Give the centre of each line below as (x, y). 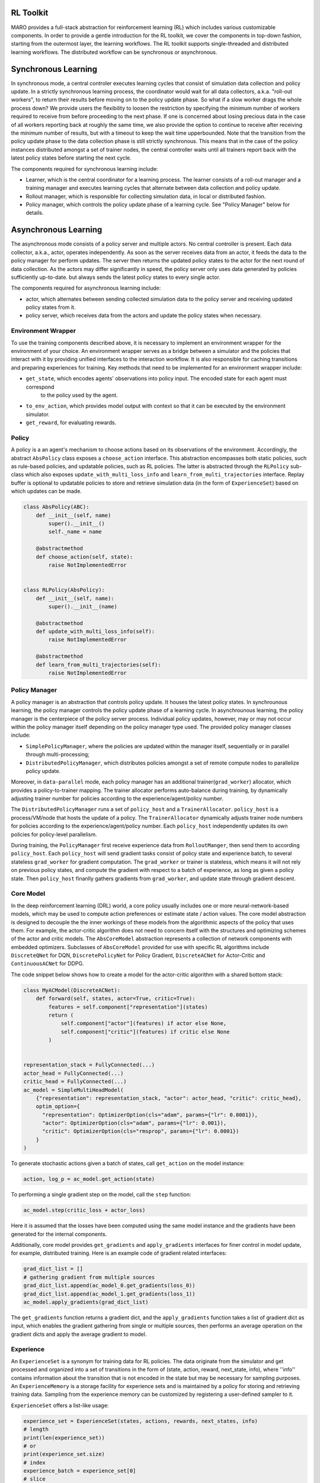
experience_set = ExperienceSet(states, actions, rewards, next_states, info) (140, 1421)
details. (35, 213)
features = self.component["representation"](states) (128, 1007)
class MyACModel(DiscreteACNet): (72, 990)
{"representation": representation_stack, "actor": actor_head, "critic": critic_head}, (169, 1098)
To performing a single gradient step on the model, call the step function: (101, 1195)
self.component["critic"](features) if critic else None (145, 1032)
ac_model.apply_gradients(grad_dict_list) (86, 1302)
